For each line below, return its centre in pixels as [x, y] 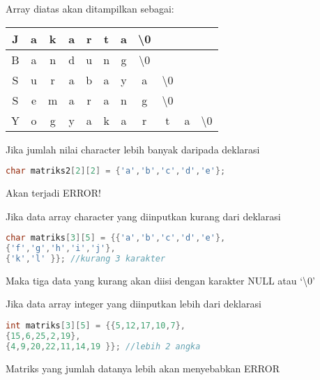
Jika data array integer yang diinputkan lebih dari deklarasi [134, 304]
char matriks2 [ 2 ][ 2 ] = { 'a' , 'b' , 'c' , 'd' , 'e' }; [116, 171]
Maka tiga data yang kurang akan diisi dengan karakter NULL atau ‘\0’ [160, 280]
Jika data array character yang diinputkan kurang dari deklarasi [143, 216]
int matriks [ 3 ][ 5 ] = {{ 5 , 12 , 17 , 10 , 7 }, [96, 326]
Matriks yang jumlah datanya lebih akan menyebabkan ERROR [143, 368]
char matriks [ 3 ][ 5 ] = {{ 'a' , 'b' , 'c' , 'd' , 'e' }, [116, 238]
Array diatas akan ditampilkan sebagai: [90, 8]
